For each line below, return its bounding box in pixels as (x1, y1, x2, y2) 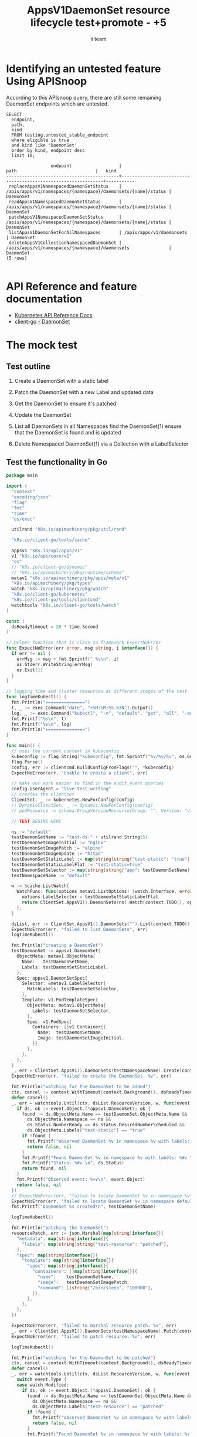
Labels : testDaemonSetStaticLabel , (21, 964, 109, 970)
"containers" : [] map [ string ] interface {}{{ (32, 1269, 138, 1275)
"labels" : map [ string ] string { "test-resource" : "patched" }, (21, 1241, 169, 1247)
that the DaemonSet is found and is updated (14, 429, 121, 436)
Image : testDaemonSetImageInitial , (37, 1035, 125, 1041)
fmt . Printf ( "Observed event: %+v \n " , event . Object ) (16, 1177, 145, 1183)
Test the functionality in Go (6, 457, 107, 467)
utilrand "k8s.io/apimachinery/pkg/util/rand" (11, 526, 127, 532)
